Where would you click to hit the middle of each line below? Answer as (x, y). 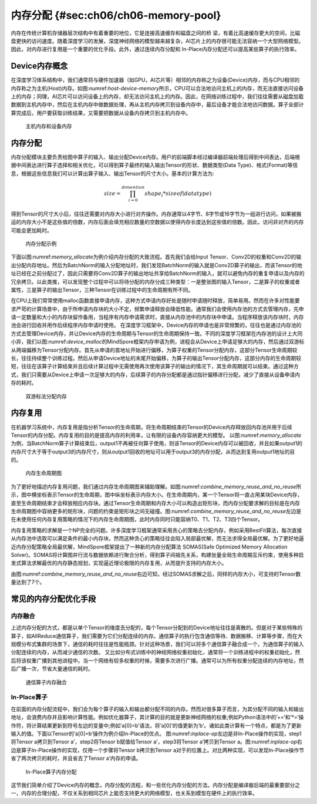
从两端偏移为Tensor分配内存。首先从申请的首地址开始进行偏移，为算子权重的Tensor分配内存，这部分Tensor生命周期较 (154, 350)
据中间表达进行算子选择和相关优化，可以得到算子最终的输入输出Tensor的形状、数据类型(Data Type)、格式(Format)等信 (154, 165)
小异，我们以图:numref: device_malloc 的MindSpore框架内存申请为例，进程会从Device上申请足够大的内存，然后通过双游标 (158, 342)
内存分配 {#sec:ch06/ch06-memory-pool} (116, 15)
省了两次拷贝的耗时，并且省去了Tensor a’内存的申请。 (76, 758)
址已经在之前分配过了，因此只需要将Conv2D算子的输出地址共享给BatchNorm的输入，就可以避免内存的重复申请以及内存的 (158, 274)
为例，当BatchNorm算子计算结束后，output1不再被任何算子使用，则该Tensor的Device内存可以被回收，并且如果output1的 (157, 443)
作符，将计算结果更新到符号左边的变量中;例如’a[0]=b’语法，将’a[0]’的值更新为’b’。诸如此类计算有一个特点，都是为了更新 (156, 725)
